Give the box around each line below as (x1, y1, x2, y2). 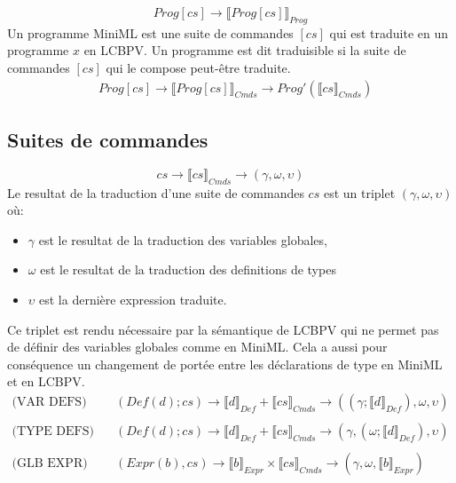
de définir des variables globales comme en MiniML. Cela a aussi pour (7, 337, 388, 356)
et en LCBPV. (7, 372, 85, 391)
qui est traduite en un (329, 23, 449, 42)
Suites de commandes (7, 126, 208, 153)
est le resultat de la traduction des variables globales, (38, 230, 327, 249)
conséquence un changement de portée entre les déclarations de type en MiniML (7, 354, 443, 373)
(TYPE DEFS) (12, 425, 94, 439)
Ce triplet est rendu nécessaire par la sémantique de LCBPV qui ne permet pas (7, 320, 439, 338)
